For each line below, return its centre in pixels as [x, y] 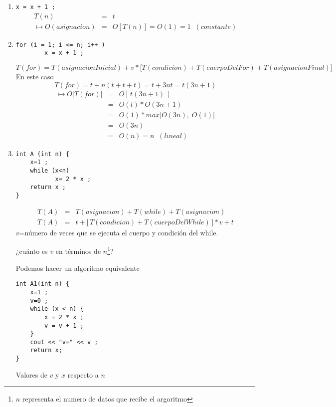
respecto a [83, 374]
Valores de [31, 374]
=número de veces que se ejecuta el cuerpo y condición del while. [119, 232]
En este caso [35, 77]
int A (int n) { [43, 154]
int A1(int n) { [43, 284]
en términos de [78, 251]
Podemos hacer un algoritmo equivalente [78, 268]
